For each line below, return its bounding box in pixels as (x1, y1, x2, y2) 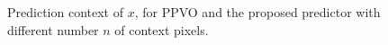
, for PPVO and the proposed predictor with (134, 3, 381, 21)
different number (7, 20, 99, 39)
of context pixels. (114, 20, 209, 39)
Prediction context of (7, 3, 123, 21)
